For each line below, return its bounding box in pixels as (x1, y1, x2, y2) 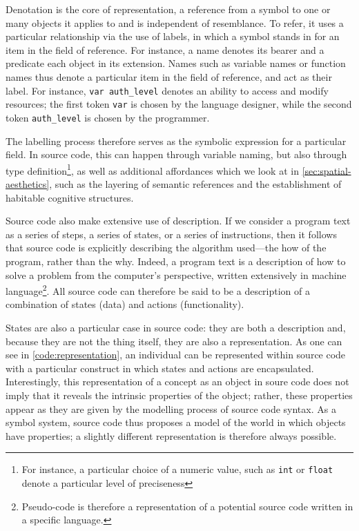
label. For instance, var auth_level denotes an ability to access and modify (6, 83, 329, 97)
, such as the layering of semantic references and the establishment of (49, 176, 342, 191)
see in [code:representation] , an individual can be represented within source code (6, 347, 346, 362)
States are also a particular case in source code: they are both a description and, (6, 320, 346, 334)
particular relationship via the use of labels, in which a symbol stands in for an (6, 29, 340, 44)
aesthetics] (6, 176, 50, 191)
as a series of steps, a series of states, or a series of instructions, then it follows (6, 226, 337, 241)
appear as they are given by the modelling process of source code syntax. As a (6, 401, 336, 416)
